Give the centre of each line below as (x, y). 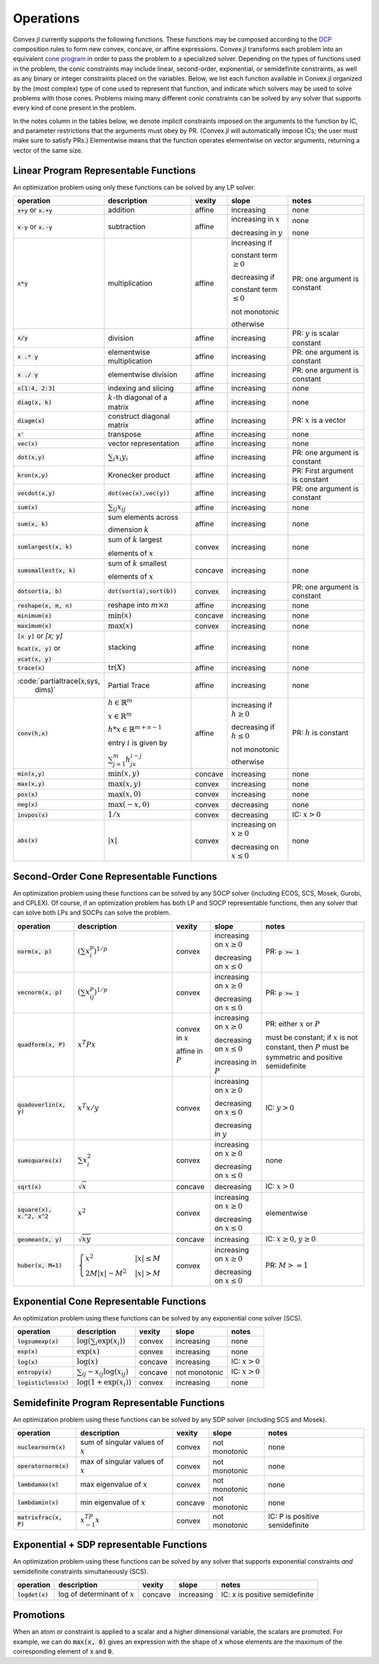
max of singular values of (122, 1461)
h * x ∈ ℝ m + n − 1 (135, 729)
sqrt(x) (29, 1187)
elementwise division (143, 374)
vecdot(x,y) (36, 493)
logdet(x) (33, 1594)
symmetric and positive (304, 1057)
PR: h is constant (320, 733)
